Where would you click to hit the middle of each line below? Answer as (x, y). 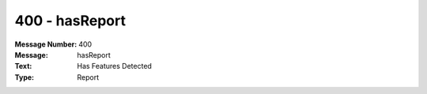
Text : (23, 66)
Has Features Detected (114, 66)
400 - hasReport (70, 21)
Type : (25, 77)
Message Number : (46, 44)
